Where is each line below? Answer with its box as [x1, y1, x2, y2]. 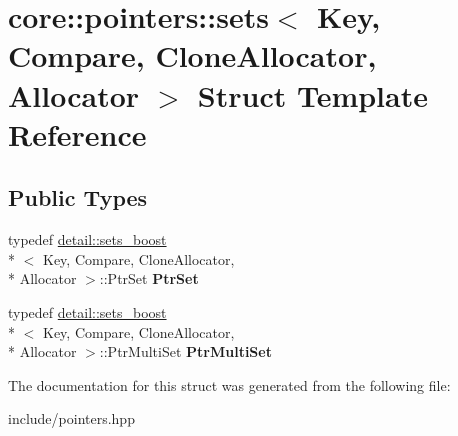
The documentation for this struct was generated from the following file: [8, 374, 451, 395]
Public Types [8, 182, 148, 213]
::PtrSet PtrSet [99, 268, 199, 289]
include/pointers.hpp [8, 408, 135, 429]
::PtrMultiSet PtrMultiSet [99, 341, 272, 362]
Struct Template [197, 74, 428, 115]
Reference [8, 113, 147, 154]
